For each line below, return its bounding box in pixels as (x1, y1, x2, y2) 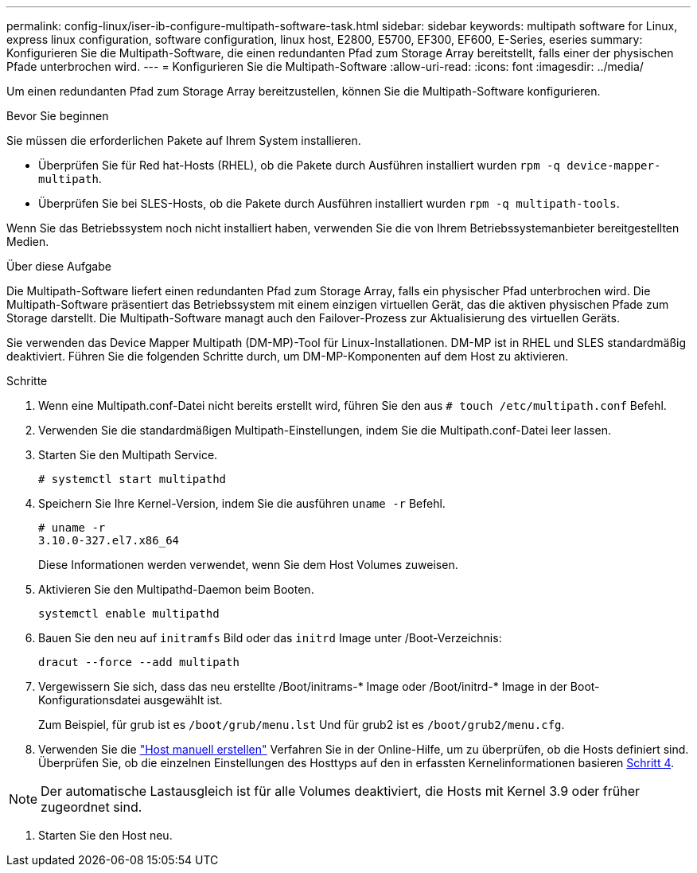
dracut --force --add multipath (38, 656, 239, 668)
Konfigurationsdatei (38, 693, 141, 707)
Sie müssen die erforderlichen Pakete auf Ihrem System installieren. (6, 134, 361, 147)
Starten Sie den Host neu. (38, 828, 173, 842)
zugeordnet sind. (41, 799, 142, 815)
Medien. (6, 235, 49, 248)
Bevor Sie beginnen (6, 109, 109, 123)
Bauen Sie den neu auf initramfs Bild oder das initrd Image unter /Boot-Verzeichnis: (38, 631, 502, 645)
